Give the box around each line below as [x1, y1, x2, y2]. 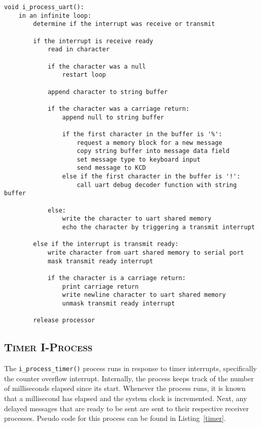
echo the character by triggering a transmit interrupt [62, 224, 255, 231]
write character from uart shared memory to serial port [47, 249, 244, 257]
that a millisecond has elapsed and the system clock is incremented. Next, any [4, 392, 247, 403]
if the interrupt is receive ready [33, 37, 153, 45]
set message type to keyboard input [77, 156, 201, 163]
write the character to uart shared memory [62, 215, 212, 223]
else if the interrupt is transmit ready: [33, 240, 179, 248]
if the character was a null [47, 63, 146, 70]
